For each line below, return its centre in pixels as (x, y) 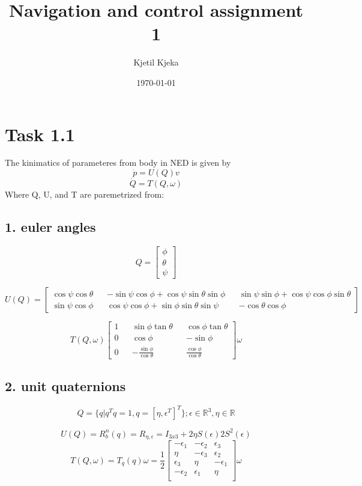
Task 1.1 (40, 134)
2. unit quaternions (65, 385)
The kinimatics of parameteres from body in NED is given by (118, 163)
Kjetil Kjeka (156, 62)
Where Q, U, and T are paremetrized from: (85, 194)
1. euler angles (50, 227)
